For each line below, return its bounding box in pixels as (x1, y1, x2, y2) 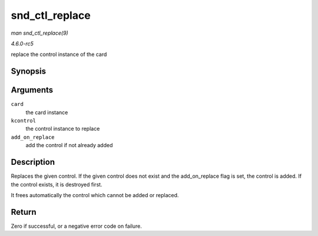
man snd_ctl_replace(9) (11, 29, 69, 36)
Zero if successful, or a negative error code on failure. (11, 222, 143, 230)
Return (11, 207, 37, 217)
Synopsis (11, 67, 47, 77)
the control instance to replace (25, 125, 100, 132)
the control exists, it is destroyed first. (11, 181, 102, 188)
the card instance (25, 109, 68, 116)
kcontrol (11, 118, 37, 124)
